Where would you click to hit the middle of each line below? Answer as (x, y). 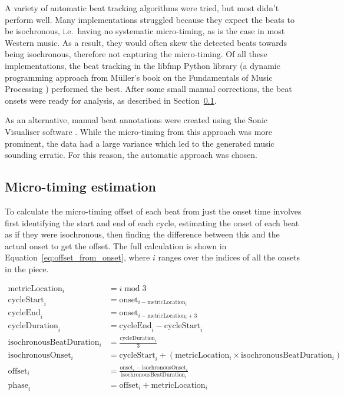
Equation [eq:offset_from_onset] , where (77, 257)
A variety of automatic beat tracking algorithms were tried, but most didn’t (142, 8)
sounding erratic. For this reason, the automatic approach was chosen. (131, 155)
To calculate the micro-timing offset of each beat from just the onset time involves (153, 211)
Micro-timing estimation (80, 187)
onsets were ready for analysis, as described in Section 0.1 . (111, 100)
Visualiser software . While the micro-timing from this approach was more (139, 131)
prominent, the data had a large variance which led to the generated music (140, 143)
